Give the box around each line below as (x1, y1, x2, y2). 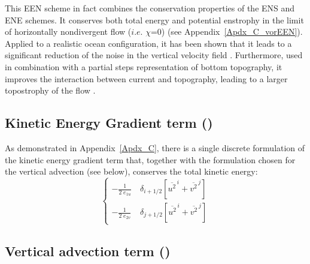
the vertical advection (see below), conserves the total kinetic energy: (5, 165, 258, 178)
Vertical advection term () (5, 241, 171, 260)
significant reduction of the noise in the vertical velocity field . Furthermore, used (5, 49, 303, 61)
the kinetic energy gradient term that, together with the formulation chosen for (5, 153, 296, 166)
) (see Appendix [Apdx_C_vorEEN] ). (161, 25, 303, 38)
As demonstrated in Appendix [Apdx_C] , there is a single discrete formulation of (5, 141, 305, 154)
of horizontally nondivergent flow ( (5, 25, 132, 38)
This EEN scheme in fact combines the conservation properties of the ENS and (5, 2, 295, 14)
